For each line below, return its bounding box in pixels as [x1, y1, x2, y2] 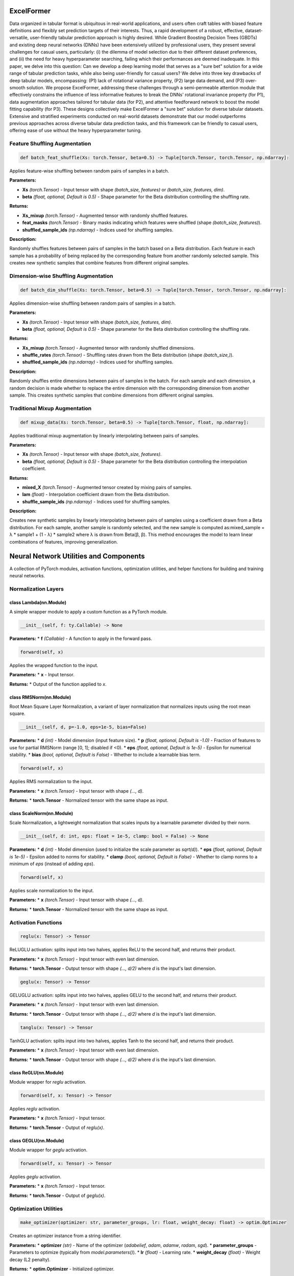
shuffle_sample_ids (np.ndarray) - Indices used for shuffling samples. [22, 498, 170, 505]
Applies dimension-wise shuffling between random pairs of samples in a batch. [9, 300, 176, 306]
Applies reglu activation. [9, 1106, 61, 1112]
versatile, [9, 35, 29, 41]
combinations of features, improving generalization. [9, 538, 118, 545]
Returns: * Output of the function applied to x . [9, 681, 107, 687]
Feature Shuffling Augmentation [9, 140, 91, 148]
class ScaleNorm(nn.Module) [9, 810, 73, 816]
